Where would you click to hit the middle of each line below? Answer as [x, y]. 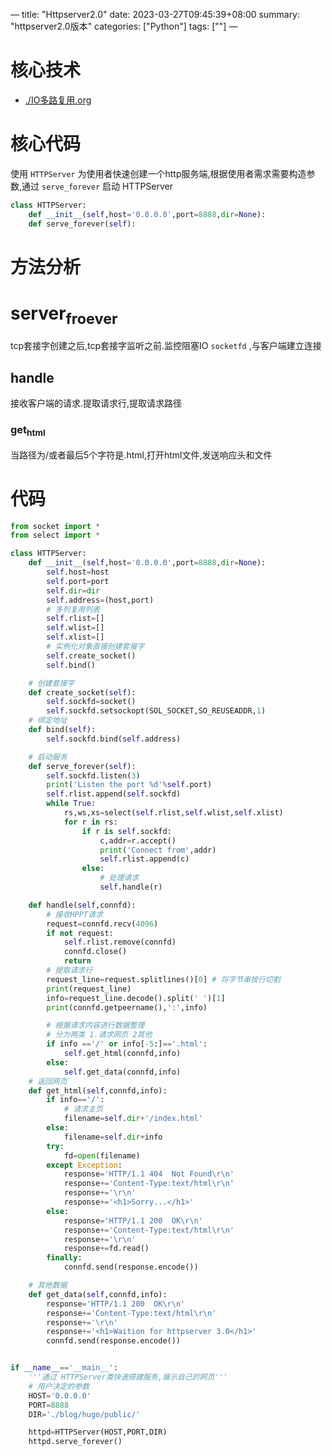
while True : [71, 804]
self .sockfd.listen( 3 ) [93, 775]
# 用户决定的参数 [59, 1386]
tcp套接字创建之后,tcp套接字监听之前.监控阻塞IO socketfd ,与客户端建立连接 [166, 346]
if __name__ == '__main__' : [64, 1368]
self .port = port [78, 581]
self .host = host [78, 572]
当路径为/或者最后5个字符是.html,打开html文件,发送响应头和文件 [141, 455]
